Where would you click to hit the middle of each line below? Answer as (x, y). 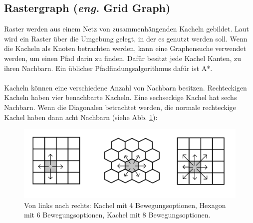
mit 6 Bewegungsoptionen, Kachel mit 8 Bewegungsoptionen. (117, 215)
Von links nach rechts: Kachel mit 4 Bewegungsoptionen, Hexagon (125, 205)
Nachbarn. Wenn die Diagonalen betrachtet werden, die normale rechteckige (120, 107)
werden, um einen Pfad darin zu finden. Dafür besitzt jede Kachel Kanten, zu (123, 58)
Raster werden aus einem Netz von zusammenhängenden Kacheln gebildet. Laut (127, 29)
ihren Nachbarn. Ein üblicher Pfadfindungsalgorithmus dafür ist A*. (108, 68)
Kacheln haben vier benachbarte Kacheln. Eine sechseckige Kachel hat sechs (121, 97)
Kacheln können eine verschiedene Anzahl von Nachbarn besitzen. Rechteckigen (126, 87)
